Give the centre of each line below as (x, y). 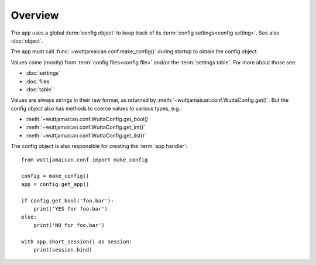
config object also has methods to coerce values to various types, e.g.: (96, 108)
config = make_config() (55, 176)
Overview (35, 15)
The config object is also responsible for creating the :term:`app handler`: (99, 146)
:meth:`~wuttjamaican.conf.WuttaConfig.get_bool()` (88, 119)
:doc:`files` (38, 81)
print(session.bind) (63, 249)
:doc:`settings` (43, 73)
